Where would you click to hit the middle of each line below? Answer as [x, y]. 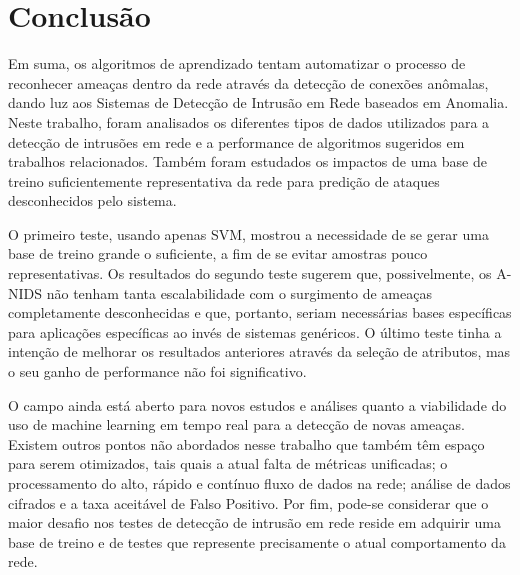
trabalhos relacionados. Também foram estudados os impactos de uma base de [247, 161]
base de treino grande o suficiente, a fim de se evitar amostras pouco [218, 253]
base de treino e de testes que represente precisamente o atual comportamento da [257, 541]
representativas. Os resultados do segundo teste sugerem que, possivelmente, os [250, 273]
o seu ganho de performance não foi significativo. [157, 371]
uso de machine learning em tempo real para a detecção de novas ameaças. [236, 424]
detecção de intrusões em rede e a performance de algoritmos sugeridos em [236, 141]
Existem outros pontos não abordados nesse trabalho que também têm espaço [246, 443]
